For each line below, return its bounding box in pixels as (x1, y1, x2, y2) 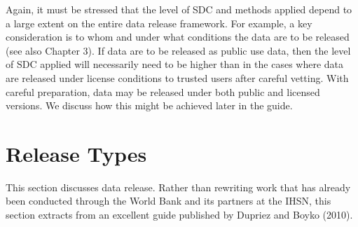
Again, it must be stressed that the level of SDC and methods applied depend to (6, 2, 352, 16)
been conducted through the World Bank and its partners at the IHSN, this (6, 193, 331, 208)
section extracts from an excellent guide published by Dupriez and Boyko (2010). (6, 207, 353, 222)
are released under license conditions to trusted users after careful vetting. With (6, 70, 349, 85)
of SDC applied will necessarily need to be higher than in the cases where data (6, 57, 344, 71)
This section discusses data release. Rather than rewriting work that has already (6, 179, 351, 194)
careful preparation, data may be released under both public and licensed (6, 84, 320, 99)
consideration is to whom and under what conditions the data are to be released (6, 29, 350, 44)
